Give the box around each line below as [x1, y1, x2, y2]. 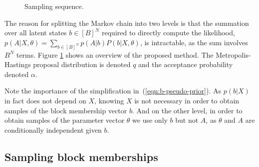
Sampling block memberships [4, 149, 158, 164]
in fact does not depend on [4, 95, 86, 106]
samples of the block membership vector [4, 105, 127, 115]
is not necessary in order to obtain [134, 95, 240, 106]
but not [175, 115, 199, 125]
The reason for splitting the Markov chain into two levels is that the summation [4, 17, 249, 28]
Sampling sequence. [24, 1, 84, 11]
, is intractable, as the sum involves [140, 37, 248, 47]
